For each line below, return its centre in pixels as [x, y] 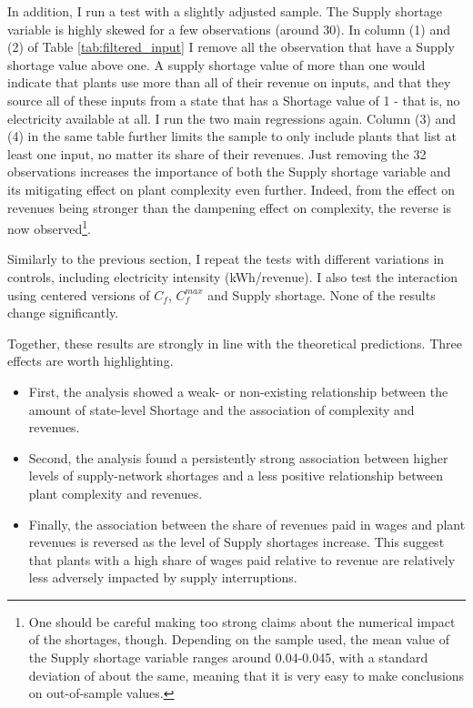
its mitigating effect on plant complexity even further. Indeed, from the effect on [231, 189]
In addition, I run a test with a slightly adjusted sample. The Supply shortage [225, 11]
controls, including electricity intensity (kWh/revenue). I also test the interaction [233, 276]
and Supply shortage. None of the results [322, 294]
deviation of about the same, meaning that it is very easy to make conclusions [247, 675]
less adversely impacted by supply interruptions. [163, 577]
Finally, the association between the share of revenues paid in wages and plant [247, 524]
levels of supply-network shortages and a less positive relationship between [236, 475]
